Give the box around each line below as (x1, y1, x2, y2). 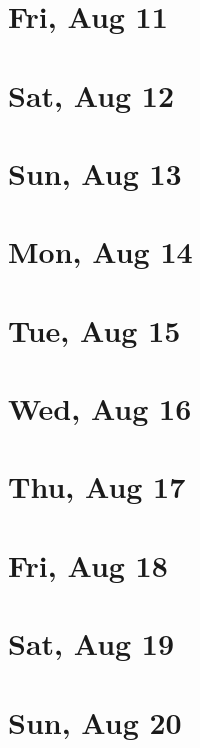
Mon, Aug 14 (8, 231, 193, 272)
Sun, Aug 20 (8, 701, 182, 742)
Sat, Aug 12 (8, 74, 175, 115)
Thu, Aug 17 (8, 466, 186, 507)
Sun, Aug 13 (8, 152, 182, 193)
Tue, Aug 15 (8, 309, 181, 350)
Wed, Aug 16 (8, 388, 192, 429)
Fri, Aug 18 (8, 544, 168, 585)
